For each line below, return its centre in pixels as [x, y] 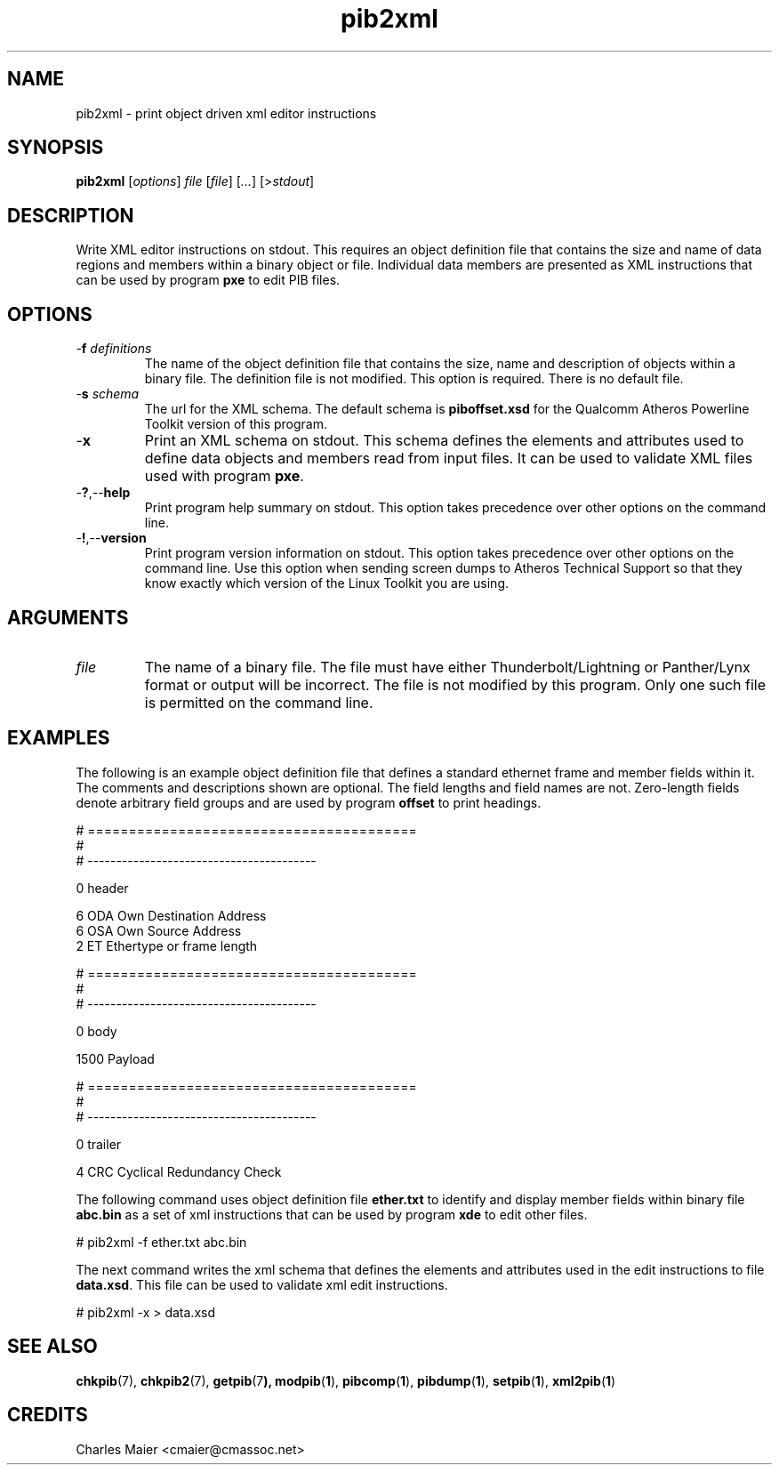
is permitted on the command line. [259, 702]
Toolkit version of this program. [236, 424]
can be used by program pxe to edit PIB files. [208, 280]
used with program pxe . [224, 476]
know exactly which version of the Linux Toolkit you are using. [327, 583]
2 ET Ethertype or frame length [167, 945]
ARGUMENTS [68, 617]
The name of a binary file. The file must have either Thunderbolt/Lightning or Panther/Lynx [447, 667]
